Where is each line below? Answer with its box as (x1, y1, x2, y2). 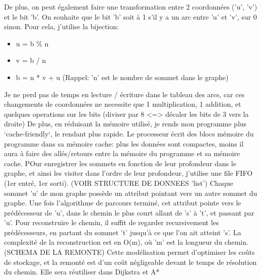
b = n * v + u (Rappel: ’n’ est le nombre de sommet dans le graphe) (16, 72, 229, 82)
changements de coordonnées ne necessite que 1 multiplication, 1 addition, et (4, 99, 241, 109)
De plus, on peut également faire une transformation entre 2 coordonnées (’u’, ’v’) (4, 2, 257, 12)
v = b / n (16, 55, 46, 65)
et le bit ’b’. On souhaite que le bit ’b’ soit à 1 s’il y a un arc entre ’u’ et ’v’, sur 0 (4, 11, 257, 22)
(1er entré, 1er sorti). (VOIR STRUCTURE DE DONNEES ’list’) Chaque (4, 177, 233, 188)
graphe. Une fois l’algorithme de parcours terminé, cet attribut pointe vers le (4, 197, 241, 208)
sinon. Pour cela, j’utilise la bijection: (4, 21, 119, 32)
